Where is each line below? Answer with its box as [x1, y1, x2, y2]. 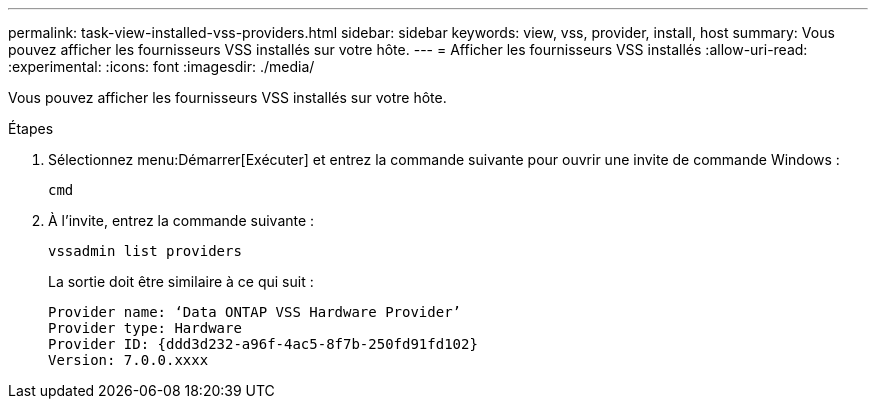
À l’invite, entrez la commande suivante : [48, 212, 315, 229]
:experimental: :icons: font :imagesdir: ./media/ [8, 58, 315, 75]
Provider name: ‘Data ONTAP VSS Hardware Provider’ [48, 304, 462, 320]
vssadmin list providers [48, 243, 242, 259]
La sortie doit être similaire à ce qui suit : [48, 273, 314, 290]
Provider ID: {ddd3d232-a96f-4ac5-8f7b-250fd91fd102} [48, 336, 478, 352]
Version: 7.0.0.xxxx [48, 352, 209, 368]
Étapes [8, 120, 54, 137]
